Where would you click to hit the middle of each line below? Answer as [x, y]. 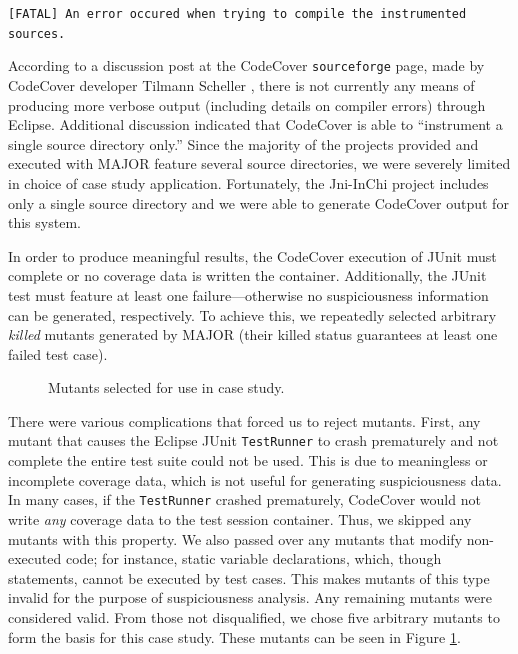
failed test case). [58, 353]
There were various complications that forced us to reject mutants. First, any [244, 420]
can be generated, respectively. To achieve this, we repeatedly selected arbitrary [252, 314]
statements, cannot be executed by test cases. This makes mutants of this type [249, 577]
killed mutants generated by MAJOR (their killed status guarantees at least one [253, 334]
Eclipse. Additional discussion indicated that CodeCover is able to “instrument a [255, 124]
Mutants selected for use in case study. [166, 387]
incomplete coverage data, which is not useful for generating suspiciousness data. [255, 479]
